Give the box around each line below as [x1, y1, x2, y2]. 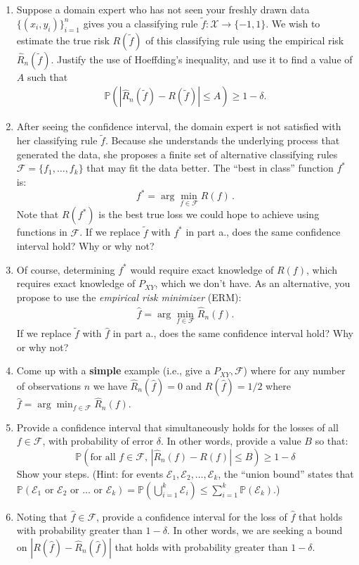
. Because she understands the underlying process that [105, 133, 340, 148]
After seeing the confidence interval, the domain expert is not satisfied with [16, 119, 341, 134]
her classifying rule [16, 133, 98, 148]
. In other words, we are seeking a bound [167, 523, 343, 538]
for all [90, 452, 116, 462]
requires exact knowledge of [16, 276, 136, 291]
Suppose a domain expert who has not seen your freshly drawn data [16, 2, 310, 16]
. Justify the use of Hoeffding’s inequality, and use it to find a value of [51, 51, 353, 66]
